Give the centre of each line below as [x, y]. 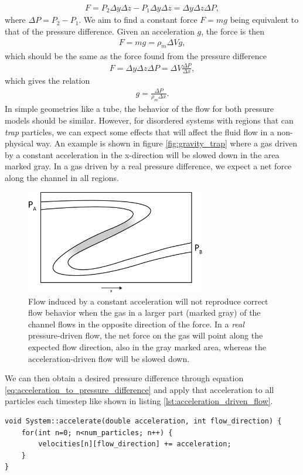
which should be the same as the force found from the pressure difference [136, 55]
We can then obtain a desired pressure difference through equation [124, 378]
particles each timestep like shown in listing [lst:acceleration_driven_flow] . [139, 401]
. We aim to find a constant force [138, 20]
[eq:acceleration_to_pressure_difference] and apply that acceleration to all [139, 389]
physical [19, 143]
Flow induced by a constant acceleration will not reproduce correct [148, 301]
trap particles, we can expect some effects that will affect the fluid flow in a [139, 131]
